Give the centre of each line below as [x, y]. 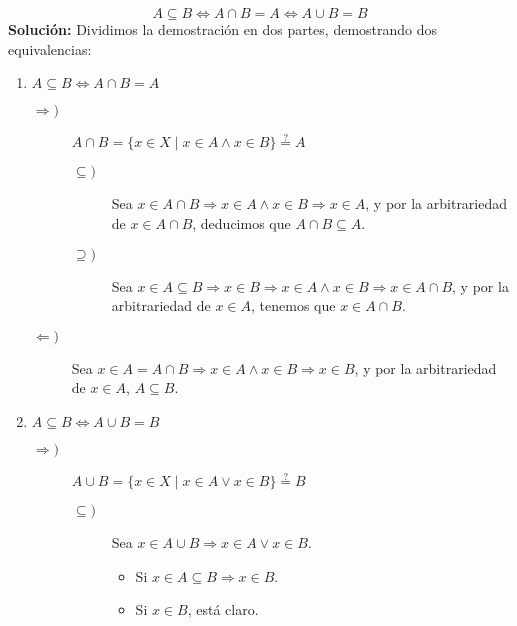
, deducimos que [241, 223]
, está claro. [223, 609]
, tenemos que [293, 305]
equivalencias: [50, 48]
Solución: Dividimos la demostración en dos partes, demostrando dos [223, 29]
